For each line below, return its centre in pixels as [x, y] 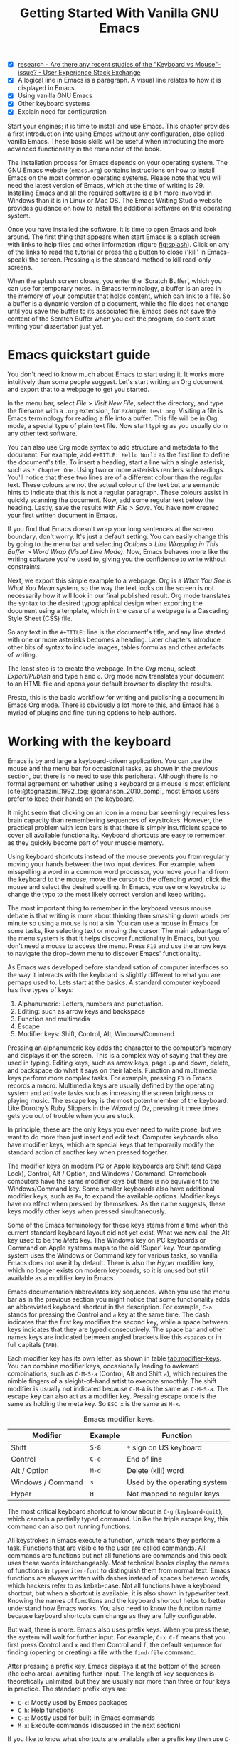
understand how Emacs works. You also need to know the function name [115, 1608]
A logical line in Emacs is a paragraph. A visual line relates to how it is [119, 80]
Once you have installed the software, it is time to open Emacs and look [112, 229]
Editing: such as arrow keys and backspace [81, 1011]
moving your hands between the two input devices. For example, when [111, 864]
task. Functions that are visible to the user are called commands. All [106, 1548]
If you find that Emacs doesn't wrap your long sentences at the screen [110, 529]
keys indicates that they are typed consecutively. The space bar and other [116, 1330]
